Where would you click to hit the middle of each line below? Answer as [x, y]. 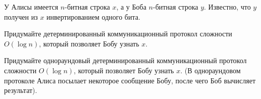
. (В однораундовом [211, 70]
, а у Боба [131, 7]
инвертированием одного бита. [93, 16]
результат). [21, 90]
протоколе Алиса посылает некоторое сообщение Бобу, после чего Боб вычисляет [130, 80]
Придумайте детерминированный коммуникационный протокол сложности [118, 34]
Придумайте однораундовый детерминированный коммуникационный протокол [125, 60]
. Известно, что [227, 7]
